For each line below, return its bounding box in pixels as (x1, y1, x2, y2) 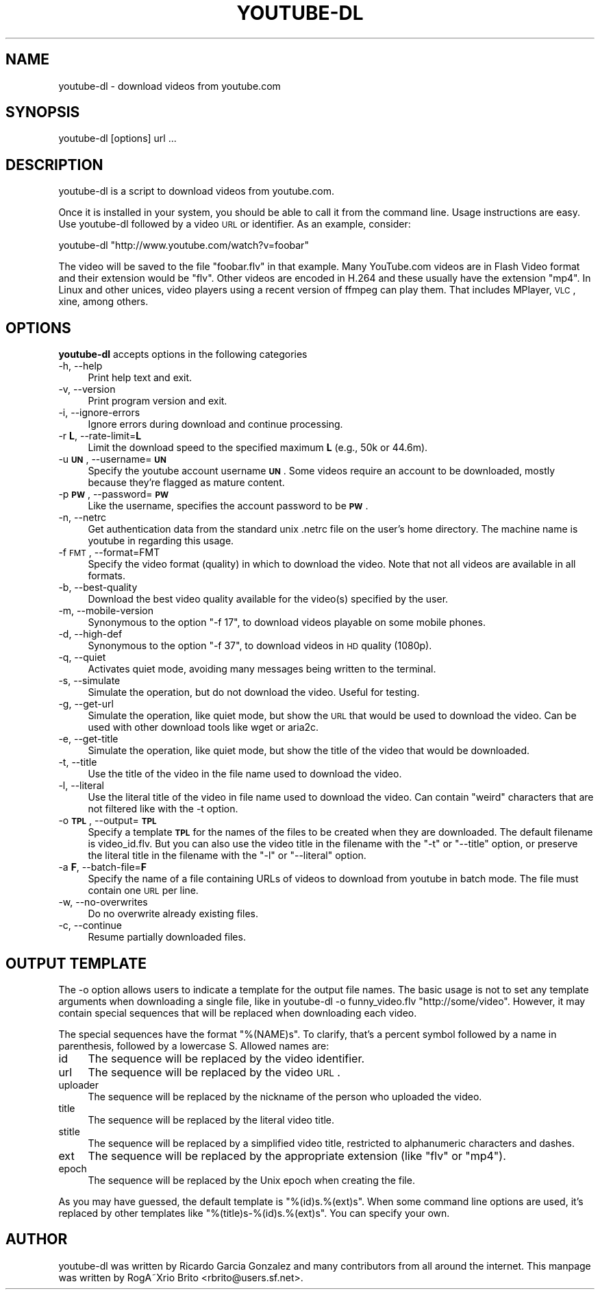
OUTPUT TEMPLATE (5, 954, 147, 972)
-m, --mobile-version (58, 605, 154, 617)
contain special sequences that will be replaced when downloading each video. (58, 1006, 417, 1019)
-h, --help (58, 360, 103, 372)
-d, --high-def (58, 628, 123, 640)
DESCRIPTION (5, 156, 103, 173)
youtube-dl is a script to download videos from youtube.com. (58, 185, 335, 197)
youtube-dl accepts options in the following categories (58, 348, 308, 361)
